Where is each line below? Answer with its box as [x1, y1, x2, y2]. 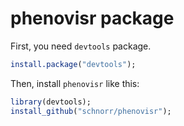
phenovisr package [10, 7, 175, 30]
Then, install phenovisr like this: [10, 77, 140, 89]
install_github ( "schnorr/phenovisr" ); [10, 106, 172, 116]
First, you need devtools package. [10, 40, 152, 52]
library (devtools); [10, 97, 92, 107]
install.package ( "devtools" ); [10, 59, 137, 69]
